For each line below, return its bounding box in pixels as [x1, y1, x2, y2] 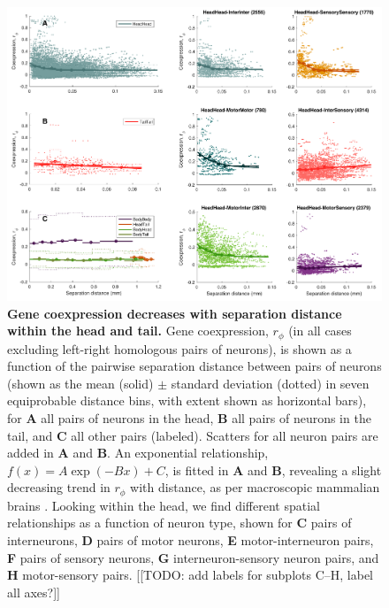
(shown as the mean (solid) [7, 373, 154, 392]
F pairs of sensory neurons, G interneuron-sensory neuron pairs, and [7, 548, 379, 566]
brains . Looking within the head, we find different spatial [7, 496, 320, 514]
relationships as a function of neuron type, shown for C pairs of [7, 513, 352, 532]
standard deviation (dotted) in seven [171, 373, 370, 392]
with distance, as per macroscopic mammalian [130, 478, 380, 496]
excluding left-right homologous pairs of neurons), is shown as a [7, 339, 352, 358]
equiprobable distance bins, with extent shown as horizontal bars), [7, 391, 367, 410]
